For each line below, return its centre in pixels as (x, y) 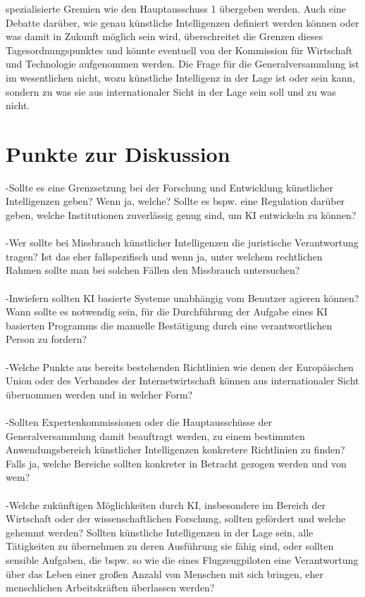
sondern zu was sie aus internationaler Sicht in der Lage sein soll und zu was (171, 91)
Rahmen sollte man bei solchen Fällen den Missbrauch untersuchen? (153, 270)
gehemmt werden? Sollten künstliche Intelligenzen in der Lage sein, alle (160, 532)
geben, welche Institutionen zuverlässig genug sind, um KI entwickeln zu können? (181, 215)
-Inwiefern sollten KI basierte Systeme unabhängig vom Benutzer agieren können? (182, 297)
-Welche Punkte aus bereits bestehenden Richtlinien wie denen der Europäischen (180, 366)
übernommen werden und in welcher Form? (99, 394)
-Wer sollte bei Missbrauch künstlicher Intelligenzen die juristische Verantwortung (182, 243)
